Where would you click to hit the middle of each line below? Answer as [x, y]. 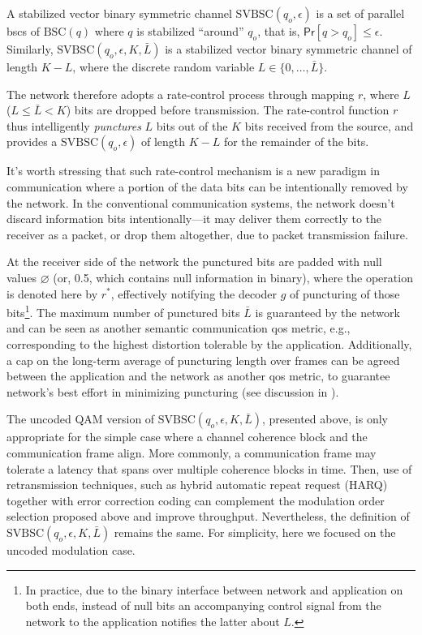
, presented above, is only [325, 419]
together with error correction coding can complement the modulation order [196, 500]
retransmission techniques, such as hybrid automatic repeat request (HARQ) [197, 485]
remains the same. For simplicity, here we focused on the [255, 532]
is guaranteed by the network [327, 312]
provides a [32, 142]
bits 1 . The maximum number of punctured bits [123, 311]
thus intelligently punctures [74, 125]
